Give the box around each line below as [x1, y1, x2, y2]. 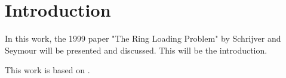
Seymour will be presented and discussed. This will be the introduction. [5, 43, 267, 56]
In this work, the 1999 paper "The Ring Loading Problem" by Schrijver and [5, 32, 281, 45]
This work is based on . [5, 64, 90, 76]
